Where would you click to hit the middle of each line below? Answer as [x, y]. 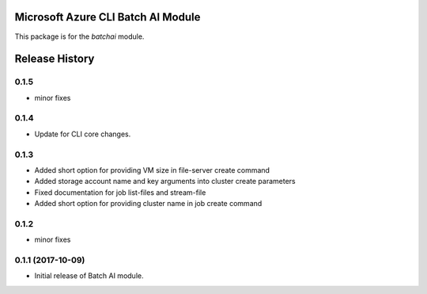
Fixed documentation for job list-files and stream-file [120, 192]
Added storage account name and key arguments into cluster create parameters [165, 181]
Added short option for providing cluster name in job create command [148, 204]
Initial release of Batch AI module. [89, 276]
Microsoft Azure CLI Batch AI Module [108, 17]
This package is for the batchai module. [79, 36]
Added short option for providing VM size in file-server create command [152, 170]
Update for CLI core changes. [83, 134]
